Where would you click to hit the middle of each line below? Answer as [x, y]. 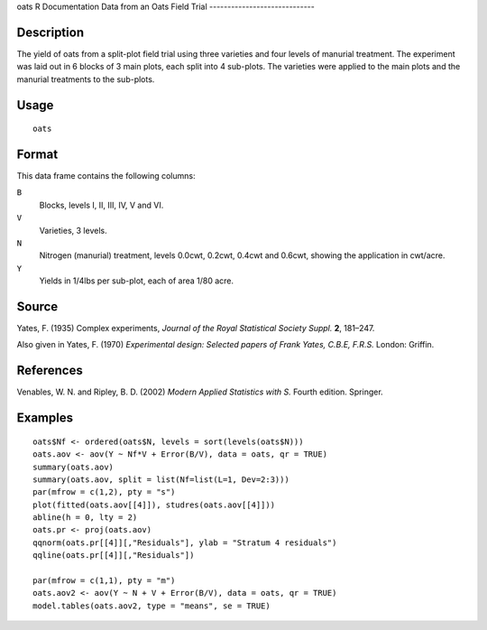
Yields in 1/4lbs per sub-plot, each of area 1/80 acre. [137, 281]
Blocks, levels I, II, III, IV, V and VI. [101, 205]
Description [51, 32]
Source [37, 306]
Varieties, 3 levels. [73, 230]
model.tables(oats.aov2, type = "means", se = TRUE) [152, 606]
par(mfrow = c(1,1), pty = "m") [104, 581]
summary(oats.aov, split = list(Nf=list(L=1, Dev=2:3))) [161, 479]
